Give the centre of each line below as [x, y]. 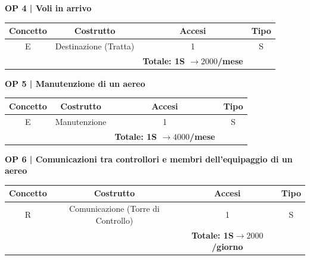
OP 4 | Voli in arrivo [48, 8]
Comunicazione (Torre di [114, 209]
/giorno [227, 247]
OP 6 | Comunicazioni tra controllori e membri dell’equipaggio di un [149, 159]
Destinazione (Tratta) [95, 46]
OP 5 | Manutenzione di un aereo [75, 83]
